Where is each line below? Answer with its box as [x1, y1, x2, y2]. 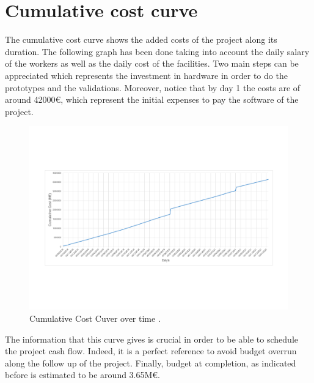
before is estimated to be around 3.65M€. [5, 368, 161, 381]
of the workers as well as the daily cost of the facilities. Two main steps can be [5, 57, 299, 70]
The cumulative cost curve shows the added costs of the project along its [5, 33, 277, 46]
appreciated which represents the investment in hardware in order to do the [5, 69, 288, 81]
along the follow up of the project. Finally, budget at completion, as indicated [5, 356, 296, 369]
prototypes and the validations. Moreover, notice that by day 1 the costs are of [5, 81, 301, 94]
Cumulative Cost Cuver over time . [29, 311, 161, 324]
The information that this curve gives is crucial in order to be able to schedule [5, 332, 298, 345]
